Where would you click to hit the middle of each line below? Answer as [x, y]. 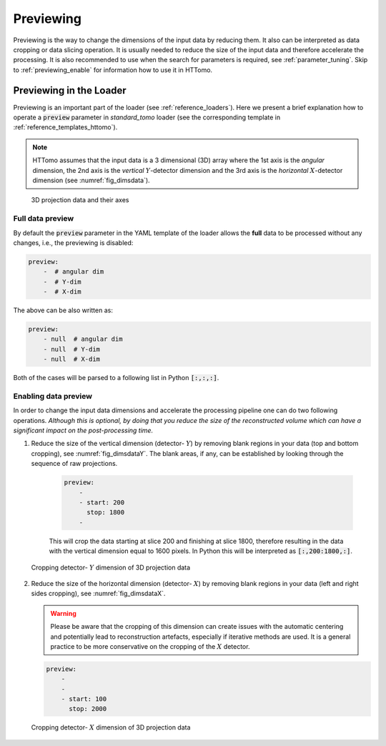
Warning [63, 613]
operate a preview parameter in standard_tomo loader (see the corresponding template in [147, 117]
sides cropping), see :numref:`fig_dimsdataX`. [98, 594]
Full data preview [44, 219]
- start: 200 [102, 503]
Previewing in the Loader [70, 90]
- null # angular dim [83, 339]
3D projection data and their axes [80, 200]
